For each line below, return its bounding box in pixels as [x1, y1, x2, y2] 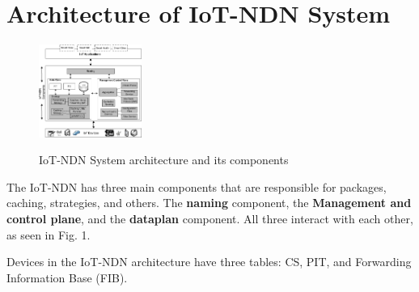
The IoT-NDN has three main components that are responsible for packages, [6, 178, 387, 195]
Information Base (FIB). [6, 269, 128, 286]
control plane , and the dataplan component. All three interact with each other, [6, 209, 413, 226]
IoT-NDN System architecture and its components [39, 151, 289, 168]
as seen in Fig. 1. [6, 226, 91, 243]
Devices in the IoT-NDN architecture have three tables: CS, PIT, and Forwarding [6, 253, 412, 270]
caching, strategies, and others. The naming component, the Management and [6, 194, 412, 211]
